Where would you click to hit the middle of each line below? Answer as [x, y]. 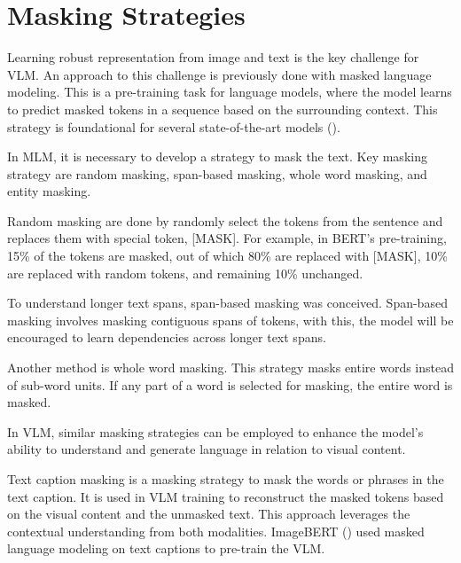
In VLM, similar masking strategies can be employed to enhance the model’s [215, 431]
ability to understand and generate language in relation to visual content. [207, 449]
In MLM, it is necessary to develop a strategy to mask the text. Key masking [217, 156]
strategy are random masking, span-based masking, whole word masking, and [217, 173]
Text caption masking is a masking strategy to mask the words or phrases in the [226, 479]
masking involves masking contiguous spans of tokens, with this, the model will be [230, 320]
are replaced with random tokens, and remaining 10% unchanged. [185, 273]
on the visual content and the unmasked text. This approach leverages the [209, 514]
